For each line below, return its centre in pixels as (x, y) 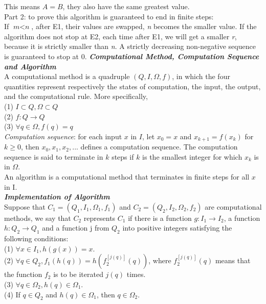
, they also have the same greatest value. (126, 6)
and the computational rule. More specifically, (76, 96)
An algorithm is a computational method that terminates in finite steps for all (127, 176)
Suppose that (25, 206)
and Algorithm (30, 66)
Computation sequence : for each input (63, 136)
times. (136, 274)
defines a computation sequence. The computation (159, 147)
